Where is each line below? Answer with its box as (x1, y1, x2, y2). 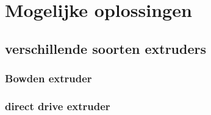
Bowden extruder (5, 71, 92, 86)
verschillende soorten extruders (5, 39, 206, 57)
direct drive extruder (5, 98, 110, 113)
